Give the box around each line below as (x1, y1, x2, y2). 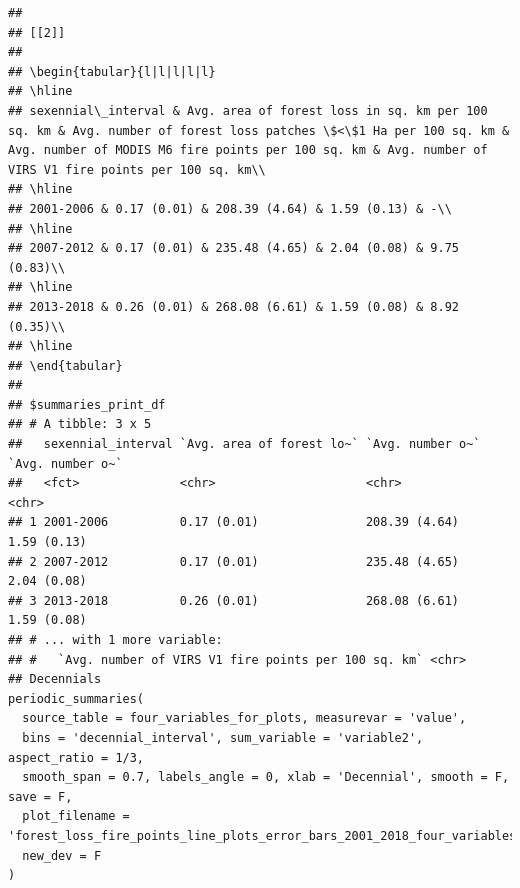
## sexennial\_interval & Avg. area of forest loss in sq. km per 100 (8, 103, 488, 118)
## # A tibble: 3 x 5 (8, 417, 152, 432)
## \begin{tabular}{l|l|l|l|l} (8, 64, 216, 79)
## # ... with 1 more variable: (8, 633, 223, 647)
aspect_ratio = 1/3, (8, 750, 145, 765)
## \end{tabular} (8, 358, 123, 373)
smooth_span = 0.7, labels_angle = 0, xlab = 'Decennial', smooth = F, (22, 770, 510, 785)
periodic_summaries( (8, 691, 145, 706)
